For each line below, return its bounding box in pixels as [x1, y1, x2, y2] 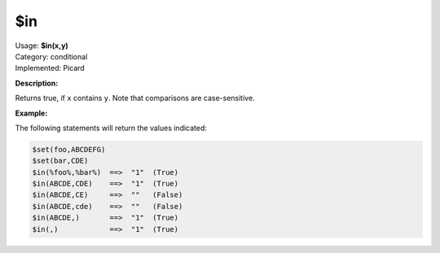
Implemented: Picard [15, 63, 85, 73]
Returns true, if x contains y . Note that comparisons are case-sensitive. [15, 94, 256, 103]
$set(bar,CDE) [32, 156, 89, 166]
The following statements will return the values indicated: [15, 123, 208, 133]
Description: [15, 78, 59, 88]
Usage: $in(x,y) [15, 41, 68, 50]
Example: [15, 108, 48, 118]
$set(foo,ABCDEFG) [32, 145, 106, 154]
